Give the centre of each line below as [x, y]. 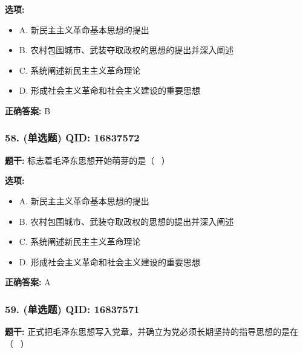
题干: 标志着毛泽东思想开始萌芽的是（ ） [87, 160]
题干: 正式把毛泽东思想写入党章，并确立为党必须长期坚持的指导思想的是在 [152, 332]
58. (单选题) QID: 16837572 [72, 138]
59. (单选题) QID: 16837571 [72, 309]
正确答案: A [28, 282]
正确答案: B [28, 110]
